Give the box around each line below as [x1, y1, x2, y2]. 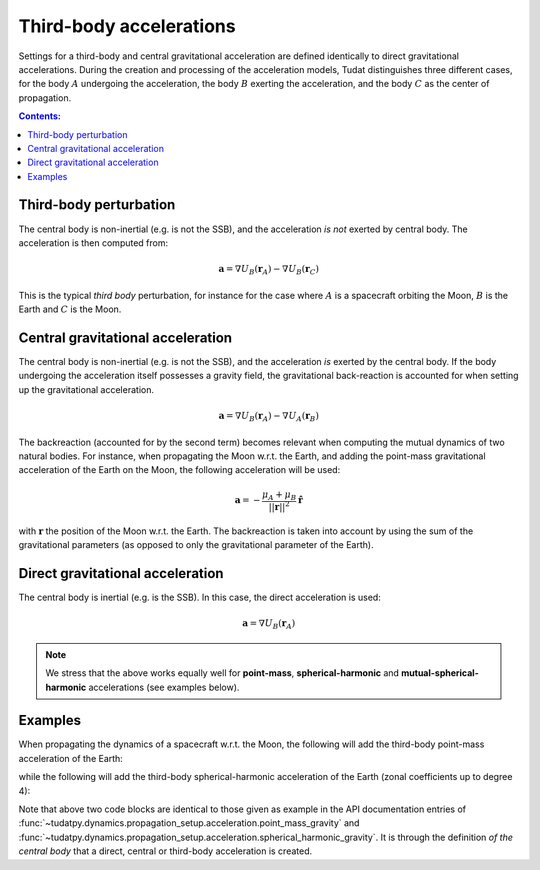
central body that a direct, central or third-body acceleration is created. [18, 845, 313, 857]
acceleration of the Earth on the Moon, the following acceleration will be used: [18, 464, 341, 476]
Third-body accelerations [18, 15, 236, 37]
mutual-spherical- [401, 667, 479, 679]
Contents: [18, 110, 62, 122]
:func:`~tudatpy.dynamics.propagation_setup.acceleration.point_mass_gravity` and [18, 817, 360, 829]
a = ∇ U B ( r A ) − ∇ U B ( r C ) [218, 263, 320, 277]
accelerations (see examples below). [88, 681, 240, 693]
